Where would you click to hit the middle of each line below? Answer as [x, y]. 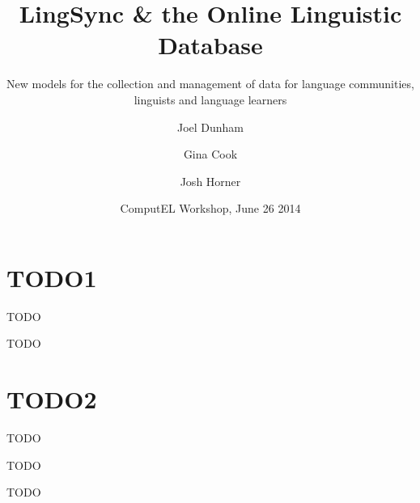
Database [210, 45]
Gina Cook [210, 154]
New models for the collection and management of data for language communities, [210, 84]
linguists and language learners [210, 99]
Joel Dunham [210, 127]
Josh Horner [210, 181]
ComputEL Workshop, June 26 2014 [210, 208]
